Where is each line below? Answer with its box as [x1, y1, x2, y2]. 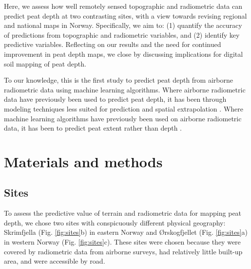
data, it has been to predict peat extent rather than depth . [4, 123, 182, 133]
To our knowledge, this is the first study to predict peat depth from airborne [4, 75, 233, 85]
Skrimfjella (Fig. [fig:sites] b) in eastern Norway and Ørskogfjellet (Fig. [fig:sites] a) [4, 227, 248, 237]
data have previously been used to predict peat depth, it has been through [4, 94, 227, 104]
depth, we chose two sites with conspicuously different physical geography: [4, 217, 226, 227]
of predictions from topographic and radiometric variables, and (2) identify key [4, 29, 240, 40]
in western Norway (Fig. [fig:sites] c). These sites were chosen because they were [4, 237, 241, 247]
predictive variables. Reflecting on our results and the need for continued [4, 39, 221, 49]
